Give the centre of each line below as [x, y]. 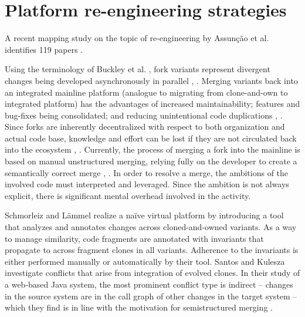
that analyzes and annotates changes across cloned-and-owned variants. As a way [151, 227]
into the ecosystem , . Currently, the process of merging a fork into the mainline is [152, 149]
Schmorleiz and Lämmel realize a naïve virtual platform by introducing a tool [144, 215]
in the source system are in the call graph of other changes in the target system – [151, 296]
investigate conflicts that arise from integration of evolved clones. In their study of [152, 273]
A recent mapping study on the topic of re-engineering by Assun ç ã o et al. [137, 38]
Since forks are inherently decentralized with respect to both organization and [145, 127]
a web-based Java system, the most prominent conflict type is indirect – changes [149, 284]
